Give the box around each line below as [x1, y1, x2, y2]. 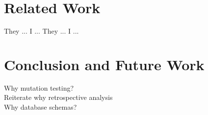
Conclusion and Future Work [4, 54, 205, 74]
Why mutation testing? [4, 82, 74, 93]
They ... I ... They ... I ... [4, 26, 79, 36]
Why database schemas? [4, 102, 77, 112]
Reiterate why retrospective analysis [4, 92, 113, 102]
